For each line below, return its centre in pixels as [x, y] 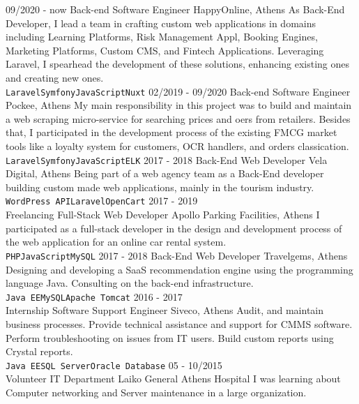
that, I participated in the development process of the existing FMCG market [171, 132]
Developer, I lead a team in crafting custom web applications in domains [161, 23]
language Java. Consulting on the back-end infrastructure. [130, 283]
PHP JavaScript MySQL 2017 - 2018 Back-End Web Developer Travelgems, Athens [177, 255]
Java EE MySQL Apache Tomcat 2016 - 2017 [94, 296]
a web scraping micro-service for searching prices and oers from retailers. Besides [178, 118]
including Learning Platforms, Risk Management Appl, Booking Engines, [162, 37]
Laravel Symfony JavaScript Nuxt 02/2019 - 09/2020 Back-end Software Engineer [178, 91]
